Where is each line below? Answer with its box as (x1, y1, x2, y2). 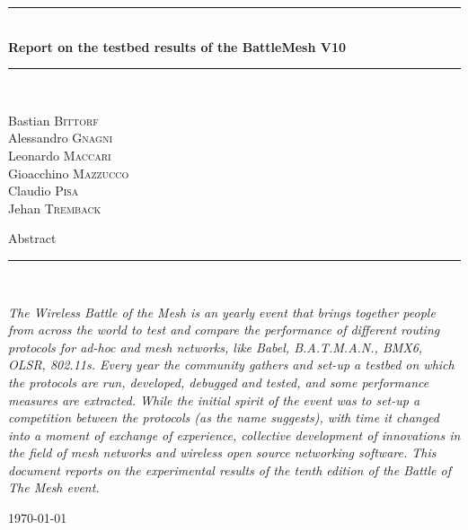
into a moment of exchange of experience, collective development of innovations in (8, 425, 461, 444)
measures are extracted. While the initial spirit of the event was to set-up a (8, 390, 420, 409)
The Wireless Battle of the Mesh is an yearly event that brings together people (8, 302, 436, 321)
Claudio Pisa (8, 181, 79, 200)
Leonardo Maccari (8, 145, 111, 164)
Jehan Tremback (8, 198, 102, 217)
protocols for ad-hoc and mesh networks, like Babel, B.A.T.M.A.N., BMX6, (8, 337, 423, 356)
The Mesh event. (8, 478, 100, 497)
